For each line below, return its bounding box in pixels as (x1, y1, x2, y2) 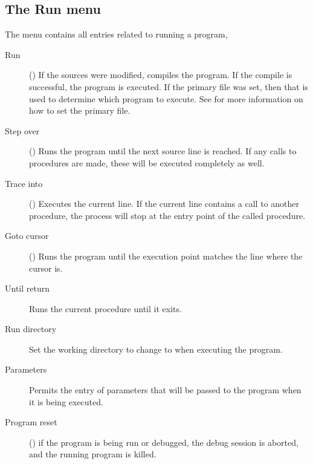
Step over (5, 124, 40, 137)
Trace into (5, 177, 43, 189)
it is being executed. (29, 395, 103, 408)
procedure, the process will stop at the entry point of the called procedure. (29, 209, 306, 221)
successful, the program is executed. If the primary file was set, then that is (29, 80, 308, 93)
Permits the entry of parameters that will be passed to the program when (29, 384, 302, 396)
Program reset (5, 416, 57, 428)
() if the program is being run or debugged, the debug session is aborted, (29, 436, 298, 448)
